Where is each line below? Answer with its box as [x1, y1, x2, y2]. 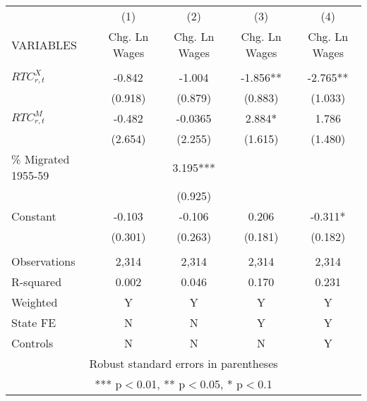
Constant [11, 208, 56, 224]
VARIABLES [11, 36, 77, 53]
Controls [11, 335, 54, 351]
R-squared [11, 273, 62, 290]
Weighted [11, 294, 58, 310]
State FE [11, 314, 56, 331]
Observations [11, 253, 76, 269]
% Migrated [11, 151, 70, 167]
